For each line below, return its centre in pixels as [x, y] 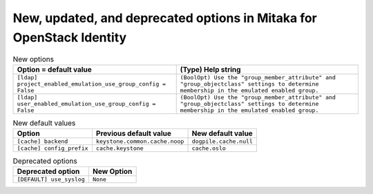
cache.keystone [120, 148]
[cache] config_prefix [53, 148]
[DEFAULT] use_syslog [51, 180]
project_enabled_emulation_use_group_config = [92, 84]
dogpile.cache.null [222, 142]
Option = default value [55, 69]
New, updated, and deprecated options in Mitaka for [165, 18]
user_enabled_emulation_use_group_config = [86, 104]
